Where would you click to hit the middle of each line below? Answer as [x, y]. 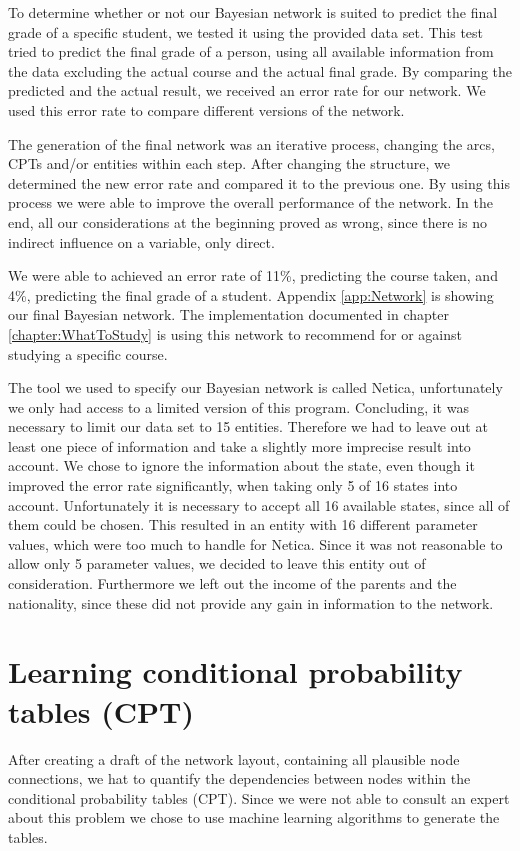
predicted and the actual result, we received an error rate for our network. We [247, 90]
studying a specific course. [88, 353]
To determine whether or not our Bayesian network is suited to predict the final [253, 12]
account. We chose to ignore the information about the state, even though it [241, 465]
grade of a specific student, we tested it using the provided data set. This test [246, 31]
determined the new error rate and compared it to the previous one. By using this [259, 182]
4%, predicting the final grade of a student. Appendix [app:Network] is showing [251, 294]
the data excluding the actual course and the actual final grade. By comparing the [260, 70]
